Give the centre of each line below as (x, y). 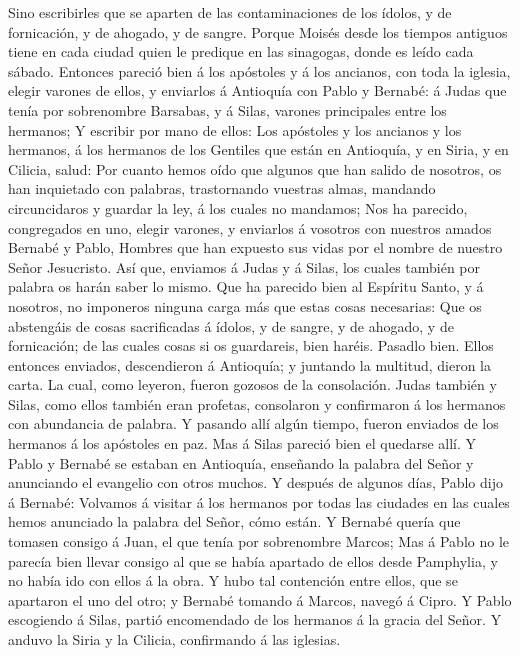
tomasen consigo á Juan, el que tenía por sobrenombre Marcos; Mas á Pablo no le (259, 541)
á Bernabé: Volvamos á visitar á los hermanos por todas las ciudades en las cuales (259, 501)
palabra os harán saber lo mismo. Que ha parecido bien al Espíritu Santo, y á (246, 286)
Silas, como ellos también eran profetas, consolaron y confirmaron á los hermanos (257, 403)
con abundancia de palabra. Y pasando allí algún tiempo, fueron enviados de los (253, 423)
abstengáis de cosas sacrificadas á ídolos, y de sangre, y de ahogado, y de (231, 325)
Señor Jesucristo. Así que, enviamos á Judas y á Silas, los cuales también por (244, 266)
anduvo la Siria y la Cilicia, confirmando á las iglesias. (174, 639)
